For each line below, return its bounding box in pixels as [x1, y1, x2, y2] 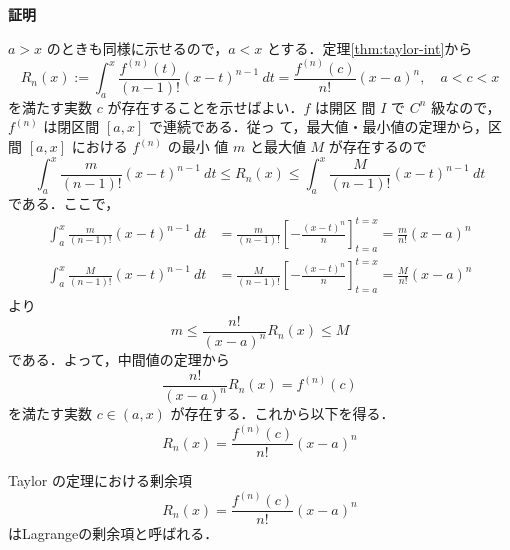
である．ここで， [8, 192, 120, 213]
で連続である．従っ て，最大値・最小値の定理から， [148, 116, 489, 137]
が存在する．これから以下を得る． [170, 403, 395, 424]
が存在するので [328, 136, 427, 157]
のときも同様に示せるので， [46, 37, 229, 58]
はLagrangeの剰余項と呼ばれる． [8, 523, 219, 544]
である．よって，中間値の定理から [8, 349, 230, 370]
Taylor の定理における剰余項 [8, 470, 192, 491]
